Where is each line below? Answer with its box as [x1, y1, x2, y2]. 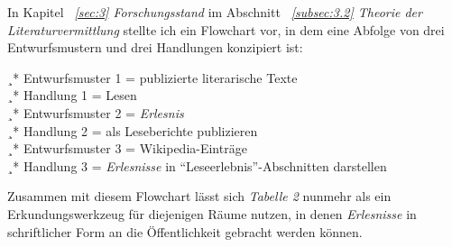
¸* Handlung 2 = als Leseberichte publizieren [7, 121, 258, 140]
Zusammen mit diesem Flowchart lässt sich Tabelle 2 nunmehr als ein [7, 187, 392, 206]
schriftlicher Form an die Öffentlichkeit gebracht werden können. [7, 222, 363, 241]
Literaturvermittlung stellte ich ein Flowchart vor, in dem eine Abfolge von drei [7, 20, 445, 39]
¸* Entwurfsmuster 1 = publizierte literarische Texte [7, 68, 298, 87]
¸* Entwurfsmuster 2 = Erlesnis [7, 103, 184, 122]
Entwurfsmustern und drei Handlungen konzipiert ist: [7, 38, 303, 57]
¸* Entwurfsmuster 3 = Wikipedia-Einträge [7, 139, 247, 158]
